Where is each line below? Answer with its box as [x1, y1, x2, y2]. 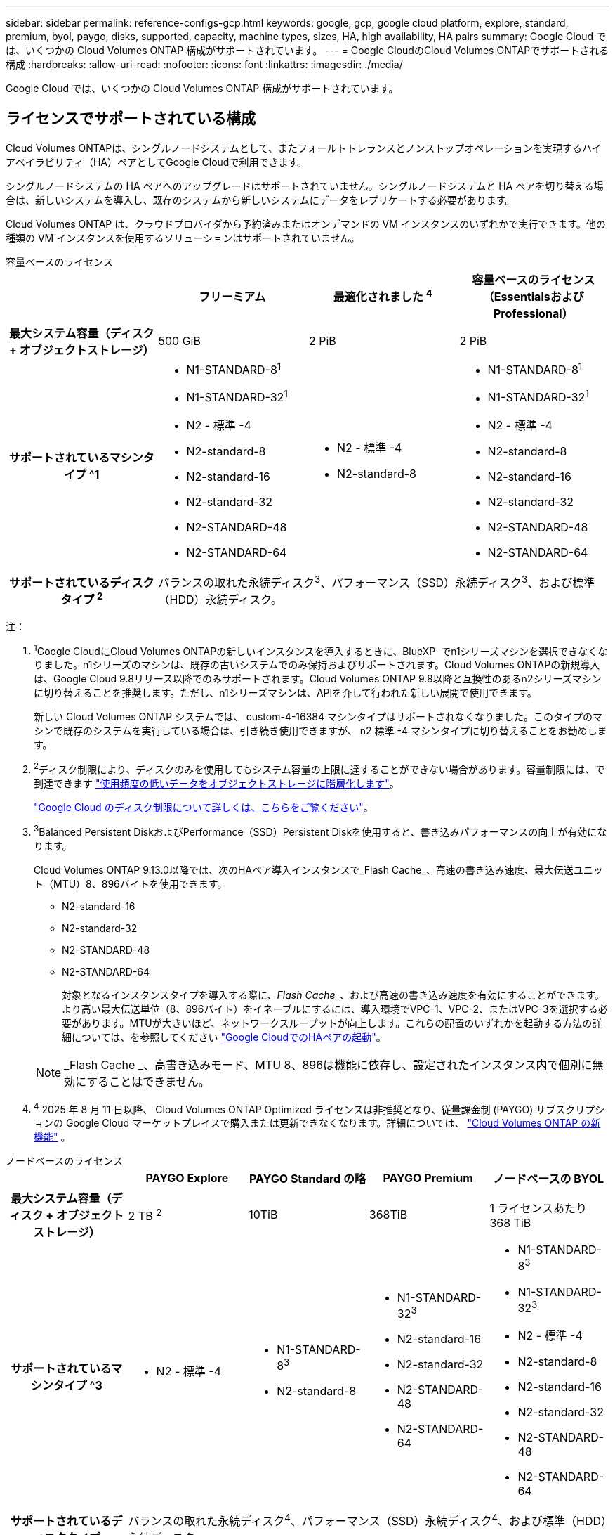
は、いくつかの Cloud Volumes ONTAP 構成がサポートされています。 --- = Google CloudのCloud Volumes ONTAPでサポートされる [6, 44, 609, 56]
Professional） [493, 306, 574, 320]
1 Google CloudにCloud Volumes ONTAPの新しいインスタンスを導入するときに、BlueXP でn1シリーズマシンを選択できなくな [34, 642, 607, 657]
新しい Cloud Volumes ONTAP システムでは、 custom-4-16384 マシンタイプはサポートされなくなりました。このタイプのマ [34, 711, 603, 723]
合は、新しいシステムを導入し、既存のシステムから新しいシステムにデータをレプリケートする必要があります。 [6, 193, 515, 206]
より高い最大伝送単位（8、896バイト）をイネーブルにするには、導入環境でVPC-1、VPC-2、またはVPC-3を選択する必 [62, 1002, 608, 1015]
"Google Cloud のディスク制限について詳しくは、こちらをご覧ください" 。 [34, 801, 373, 814]
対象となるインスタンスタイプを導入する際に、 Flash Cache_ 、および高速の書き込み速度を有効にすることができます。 [62, 988, 604, 1001]
